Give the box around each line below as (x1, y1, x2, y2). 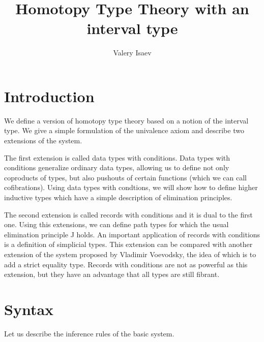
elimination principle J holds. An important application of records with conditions (4, 229, 260, 239)
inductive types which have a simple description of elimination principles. (4, 192, 232, 202)
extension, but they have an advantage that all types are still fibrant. (4, 269, 220, 279)
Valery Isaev (113, 47, 152, 58)
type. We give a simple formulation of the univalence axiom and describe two (4, 125, 244, 136)
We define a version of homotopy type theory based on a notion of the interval (4, 115, 249, 126)
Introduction (4, 85, 95, 106)
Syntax (4, 298, 54, 319)
